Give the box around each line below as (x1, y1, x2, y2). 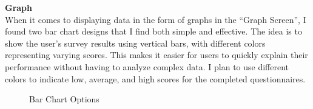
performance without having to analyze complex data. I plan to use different (5, 60, 289, 73)
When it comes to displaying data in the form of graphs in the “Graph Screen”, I (5, 13, 306, 25)
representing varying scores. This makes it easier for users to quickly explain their (5, 48, 308, 61)
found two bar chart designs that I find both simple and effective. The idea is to (5, 25, 302, 38)
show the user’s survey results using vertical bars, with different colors (5, 36, 266, 49)
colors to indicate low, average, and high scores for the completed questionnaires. (5, 72, 306, 85)
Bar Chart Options (29, 93, 99, 105)
